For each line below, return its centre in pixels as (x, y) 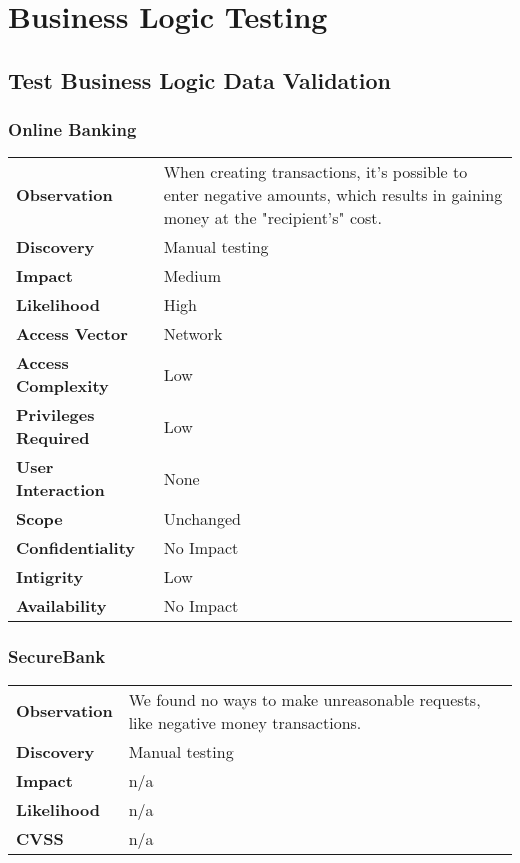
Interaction (60, 490)
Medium (192, 276)
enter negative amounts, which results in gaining (333, 195)
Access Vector (72, 334)
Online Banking (72, 129)
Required (53, 438)
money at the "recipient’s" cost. (273, 218)
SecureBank (57, 656)
